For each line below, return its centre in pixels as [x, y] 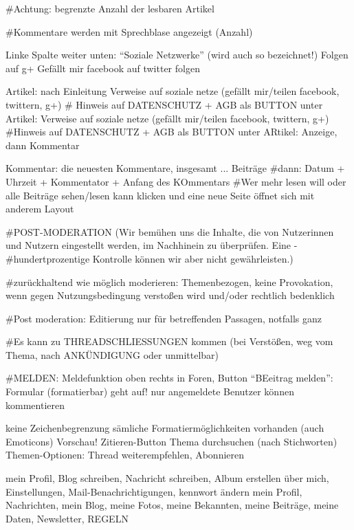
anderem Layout [40, 209]
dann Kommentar [43, 145]
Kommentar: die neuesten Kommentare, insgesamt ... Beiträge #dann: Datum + [175, 168]
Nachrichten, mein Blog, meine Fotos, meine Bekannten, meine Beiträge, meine [172, 505]
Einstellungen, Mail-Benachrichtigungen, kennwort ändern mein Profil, [154, 491]
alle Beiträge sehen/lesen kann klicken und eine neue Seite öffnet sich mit [160, 195]
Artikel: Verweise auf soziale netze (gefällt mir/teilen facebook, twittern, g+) [167, 118]
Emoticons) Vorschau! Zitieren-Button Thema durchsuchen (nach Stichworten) [172, 441]
